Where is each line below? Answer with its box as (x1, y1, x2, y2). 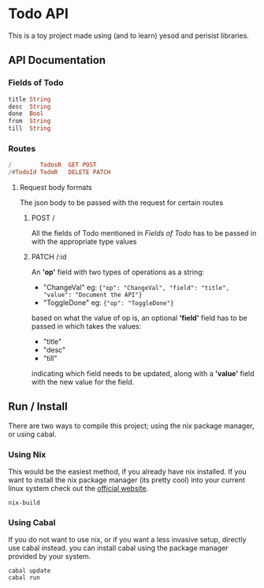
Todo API (8, 5, 69, 23)
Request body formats (19, 183, 92, 192)
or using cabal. (8, 429, 57, 438)
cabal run (8, 574, 41, 582)
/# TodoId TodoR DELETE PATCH (8, 169, 111, 177)
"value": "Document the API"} (43, 291, 143, 300)
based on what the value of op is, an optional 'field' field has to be (31, 313, 247, 323)
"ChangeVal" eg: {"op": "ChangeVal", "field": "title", (43, 283, 230, 292)
